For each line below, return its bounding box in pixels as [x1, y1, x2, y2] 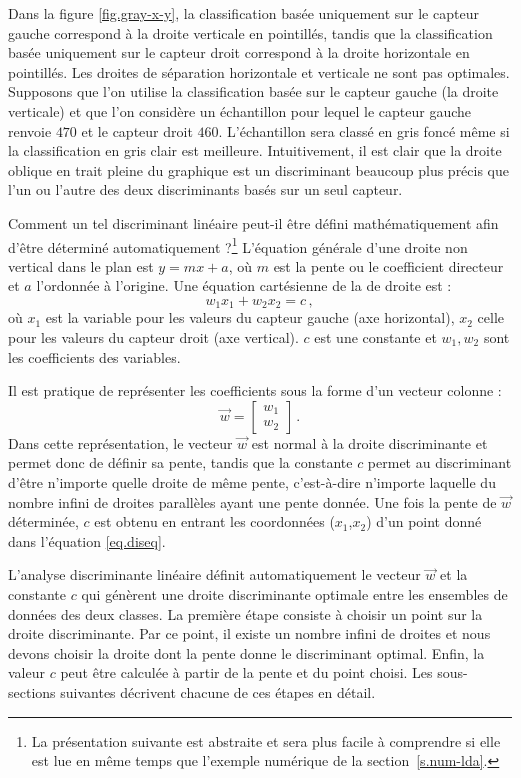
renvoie [8, 120, 52, 141]
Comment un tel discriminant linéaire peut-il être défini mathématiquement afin [8, 212, 499, 233]
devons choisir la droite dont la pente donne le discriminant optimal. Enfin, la [8, 642, 485, 663]
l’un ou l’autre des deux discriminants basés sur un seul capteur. [8, 179, 403, 200]
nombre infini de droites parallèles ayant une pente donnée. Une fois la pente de [8, 491, 497, 512]
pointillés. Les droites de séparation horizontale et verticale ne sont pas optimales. [8, 61, 510, 82]
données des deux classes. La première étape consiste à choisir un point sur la [8, 603, 483, 624]
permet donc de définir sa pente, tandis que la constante [8, 452, 353, 473]
